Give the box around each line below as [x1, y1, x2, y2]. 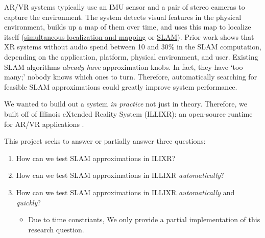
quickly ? [16, 197, 41, 207]
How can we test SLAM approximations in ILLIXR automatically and [16, 187, 235, 197]
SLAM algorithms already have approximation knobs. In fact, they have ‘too [4, 61, 243, 72]
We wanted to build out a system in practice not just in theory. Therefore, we [4, 98, 248, 109]
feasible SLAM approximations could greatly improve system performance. [4, 81, 237, 92]
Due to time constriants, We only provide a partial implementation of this [28, 214, 260, 225]
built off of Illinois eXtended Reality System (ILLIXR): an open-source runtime [4, 108, 253, 119]
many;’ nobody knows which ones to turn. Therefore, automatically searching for [4, 71, 257, 82]
